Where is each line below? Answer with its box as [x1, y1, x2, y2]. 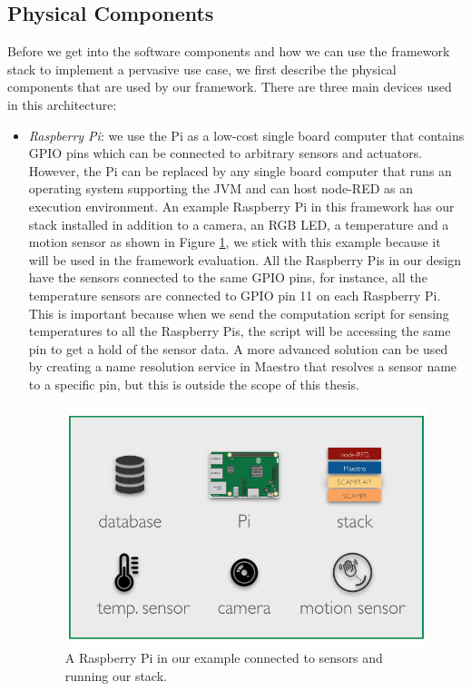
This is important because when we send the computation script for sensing [28, 303, 449, 322]
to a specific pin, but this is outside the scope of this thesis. [28, 374, 360, 393]
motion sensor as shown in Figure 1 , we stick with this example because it [28, 232, 441, 252]
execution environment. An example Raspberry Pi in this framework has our [28, 196, 455, 215]
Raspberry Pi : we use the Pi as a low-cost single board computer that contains [28, 125, 465, 144]
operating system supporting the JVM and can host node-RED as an [28, 179, 414, 198]
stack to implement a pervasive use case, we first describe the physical [7, 59, 397, 78]
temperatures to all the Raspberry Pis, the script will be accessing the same [28, 321, 451, 341]
